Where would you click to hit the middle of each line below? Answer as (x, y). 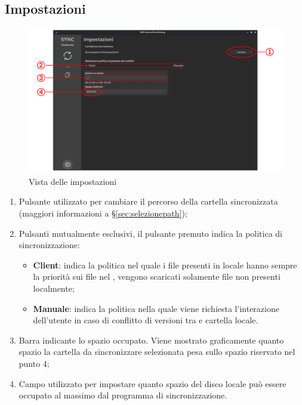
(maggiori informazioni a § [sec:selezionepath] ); (103, 213)
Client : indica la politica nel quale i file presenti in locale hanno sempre (165, 265)
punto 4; (34, 363)
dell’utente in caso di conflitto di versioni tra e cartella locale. (146, 320)
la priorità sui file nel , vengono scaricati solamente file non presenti (157, 276)
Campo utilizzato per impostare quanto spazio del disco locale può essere (152, 383)
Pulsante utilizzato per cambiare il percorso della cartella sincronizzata (148, 201)
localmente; (54, 288)
